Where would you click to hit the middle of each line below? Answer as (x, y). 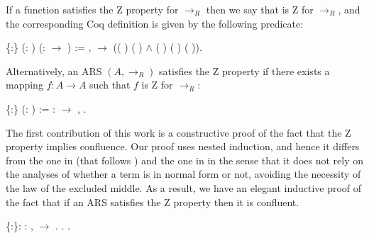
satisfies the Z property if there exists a (244, 70)
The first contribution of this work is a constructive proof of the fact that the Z (178, 132)
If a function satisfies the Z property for (92, 9)
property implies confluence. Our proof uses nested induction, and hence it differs (183, 146)
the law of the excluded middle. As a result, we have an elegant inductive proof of (184, 187)
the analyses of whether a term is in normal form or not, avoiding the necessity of (183, 174)
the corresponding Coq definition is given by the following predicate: (155, 23)
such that (110, 85)
